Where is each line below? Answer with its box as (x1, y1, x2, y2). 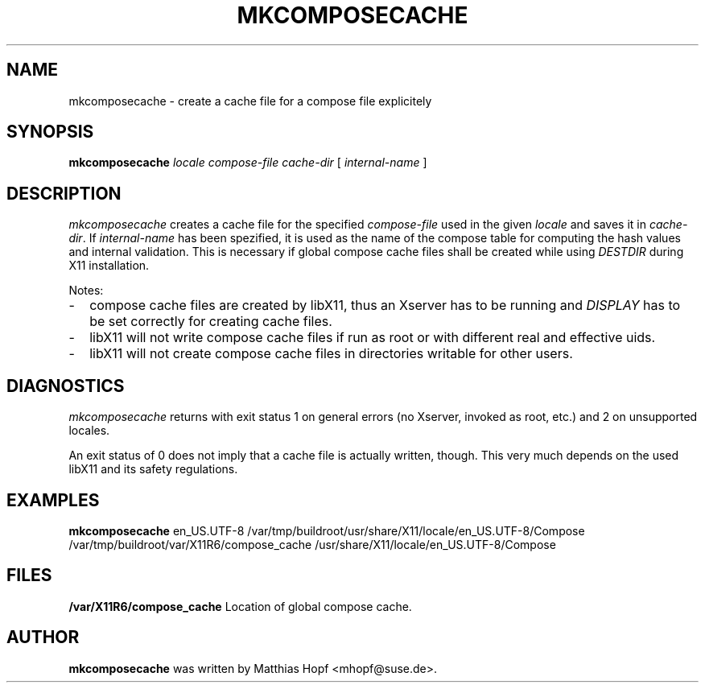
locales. (68, 423, 110, 438)
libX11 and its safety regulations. (68, 462, 238, 477)
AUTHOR (6, 627, 80, 648)
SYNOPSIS (6, 122, 94, 142)
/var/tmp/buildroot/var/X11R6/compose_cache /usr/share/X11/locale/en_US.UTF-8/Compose (68, 537, 556, 551)
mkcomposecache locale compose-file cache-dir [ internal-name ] (68, 155, 427, 170)
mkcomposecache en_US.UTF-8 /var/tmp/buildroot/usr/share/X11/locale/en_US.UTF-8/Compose (68, 523, 585, 538)
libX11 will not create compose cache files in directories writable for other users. (89, 345, 573, 362)
